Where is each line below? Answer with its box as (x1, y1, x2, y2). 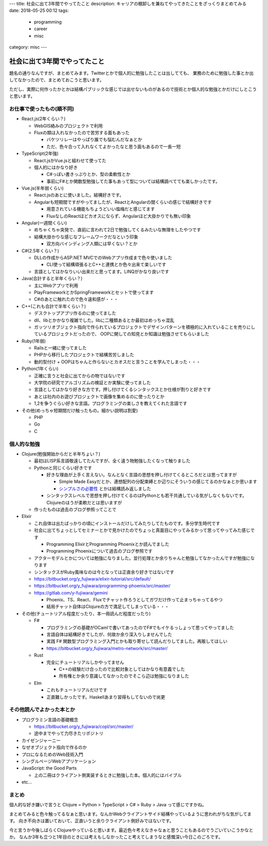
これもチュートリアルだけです (46, 687, 108, 693)
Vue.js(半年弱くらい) (21, 185, 64, 191)
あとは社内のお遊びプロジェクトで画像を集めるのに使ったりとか (34, 393, 165, 399)
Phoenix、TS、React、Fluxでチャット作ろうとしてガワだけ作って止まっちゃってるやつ (46, 597, 223, 603)
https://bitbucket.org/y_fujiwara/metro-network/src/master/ (46, 645, 168, 651)
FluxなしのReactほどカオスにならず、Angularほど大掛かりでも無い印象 (46, 213, 191, 219)
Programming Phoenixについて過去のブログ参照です (46, 548, 153, 554)
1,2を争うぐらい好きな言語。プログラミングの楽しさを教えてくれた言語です (34, 400, 188, 406)
